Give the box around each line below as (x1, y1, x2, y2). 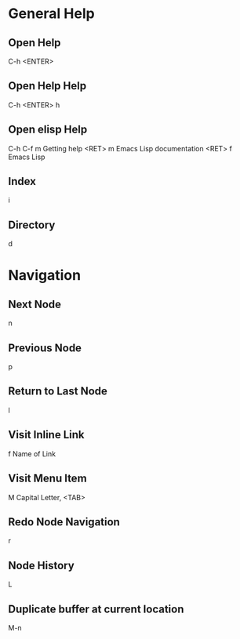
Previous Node (8, 341, 82, 354)
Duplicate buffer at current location (8, 602, 184, 615)
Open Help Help (8, 79, 87, 93)
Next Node (8, 297, 61, 310)
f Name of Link (8, 448, 56, 459)
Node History (8, 558, 75, 572)
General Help (8, 5, 96, 23)
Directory (8, 218, 56, 231)
